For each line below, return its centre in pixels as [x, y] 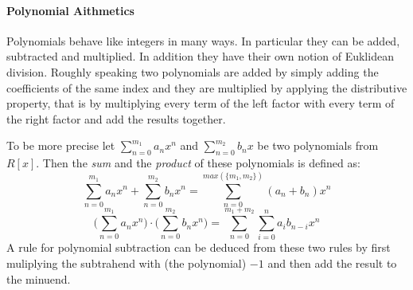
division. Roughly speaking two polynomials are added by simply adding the [193, 71]
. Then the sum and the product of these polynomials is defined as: [198, 163]
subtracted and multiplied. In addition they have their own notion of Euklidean [200, 56]
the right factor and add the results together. [116, 118]
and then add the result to [332, 263]
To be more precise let [61, 145]
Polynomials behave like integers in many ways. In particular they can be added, [203, 40]
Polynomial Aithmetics [70, 10]
